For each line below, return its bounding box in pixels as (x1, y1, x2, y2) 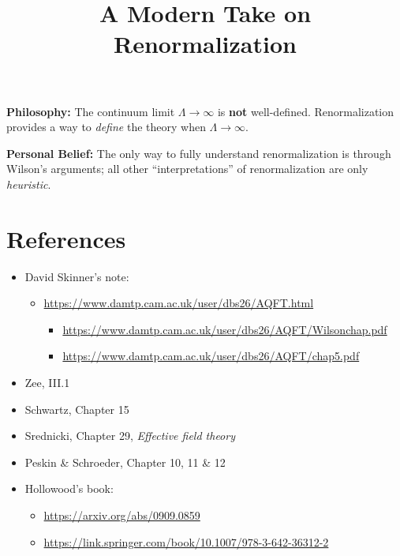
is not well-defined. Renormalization (217, 103, 394, 119)
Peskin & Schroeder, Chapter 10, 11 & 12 (24, 453, 226, 470)
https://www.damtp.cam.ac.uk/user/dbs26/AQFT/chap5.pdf (62, 347, 360, 364)
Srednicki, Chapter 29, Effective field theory (24, 427, 235, 444)
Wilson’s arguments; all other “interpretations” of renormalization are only (6, 160, 368, 177)
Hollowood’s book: (24, 480, 114, 497)
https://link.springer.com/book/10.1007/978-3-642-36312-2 (43, 533, 329, 550)
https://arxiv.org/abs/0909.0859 (43, 507, 200, 523)
